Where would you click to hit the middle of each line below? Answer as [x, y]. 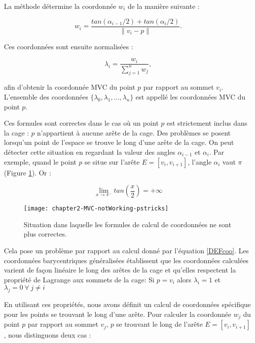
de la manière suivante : [164, 6]
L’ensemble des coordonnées [46, 97]
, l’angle [200, 161]
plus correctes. [45, 234]
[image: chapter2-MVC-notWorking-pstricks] [96, 209]
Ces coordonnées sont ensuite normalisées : [69, 46]
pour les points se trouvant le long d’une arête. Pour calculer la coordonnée [118, 314]
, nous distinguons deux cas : [48, 335]
